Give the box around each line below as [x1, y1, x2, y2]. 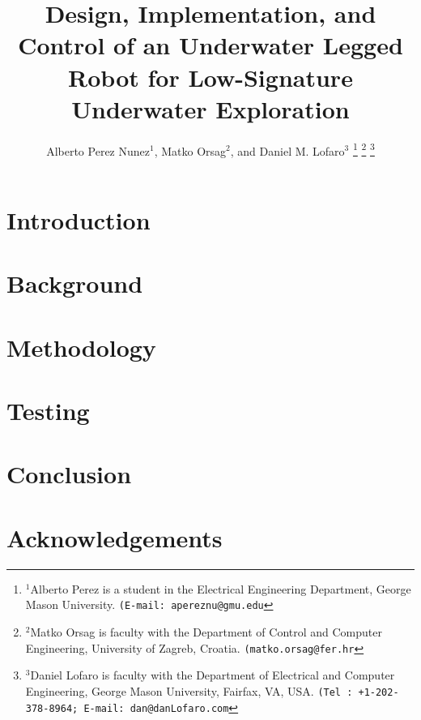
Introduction [6, 203, 151, 236]
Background [6, 267, 143, 300]
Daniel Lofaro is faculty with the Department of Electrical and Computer [30, 666, 395, 684]
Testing [6, 394, 90, 427]
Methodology [6, 330, 156, 363]
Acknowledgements [6, 521, 223, 554]
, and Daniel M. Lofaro [230, 142, 345, 159]
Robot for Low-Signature [68, 60, 353, 93]
